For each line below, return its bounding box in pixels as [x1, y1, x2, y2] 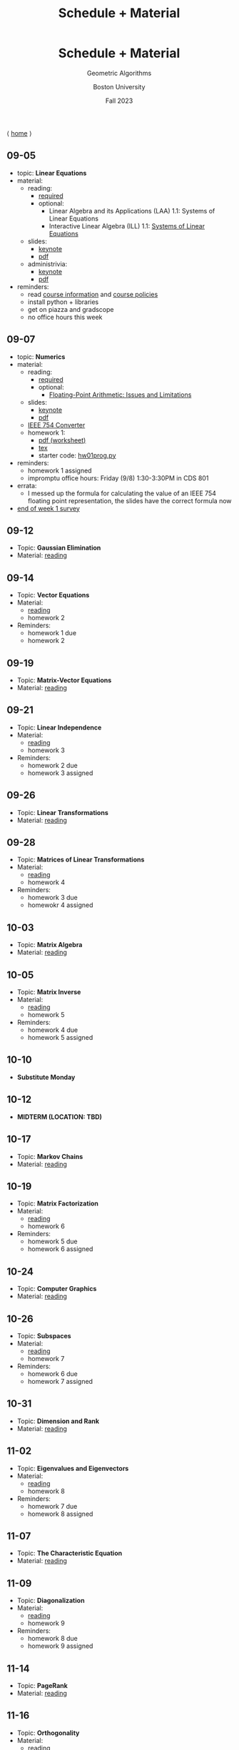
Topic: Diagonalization [16, 1597, 85, 1605]
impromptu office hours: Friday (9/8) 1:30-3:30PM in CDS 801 [27, 473, 209, 482]
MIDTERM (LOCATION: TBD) [16, 1112, 103, 1121]
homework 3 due [27, 894, 78, 902]
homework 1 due [27, 629, 76, 637]
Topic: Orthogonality [16, 1729, 80, 1737]
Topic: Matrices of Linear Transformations [16, 855, 145, 864]
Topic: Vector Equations [16, 591, 90, 600]
